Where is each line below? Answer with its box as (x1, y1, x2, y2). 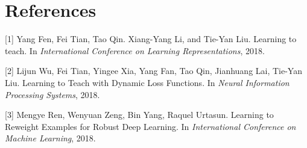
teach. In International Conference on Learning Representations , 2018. (5, 44, 265, 57)
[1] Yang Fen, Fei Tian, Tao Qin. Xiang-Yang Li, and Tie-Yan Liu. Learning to (5, 32, 297, 45)
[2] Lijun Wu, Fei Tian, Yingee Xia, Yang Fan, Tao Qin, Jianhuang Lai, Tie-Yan (5, 64, 302, 77)
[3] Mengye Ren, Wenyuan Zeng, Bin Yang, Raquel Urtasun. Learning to (5, 108, 274, 121)
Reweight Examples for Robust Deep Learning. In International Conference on (5, 120, 296, 132)
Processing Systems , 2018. (5, 88, 100, 100)
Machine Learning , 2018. (5, 132, 96, 144)
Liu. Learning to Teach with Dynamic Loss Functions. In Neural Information (5, 76, 290, 88)
